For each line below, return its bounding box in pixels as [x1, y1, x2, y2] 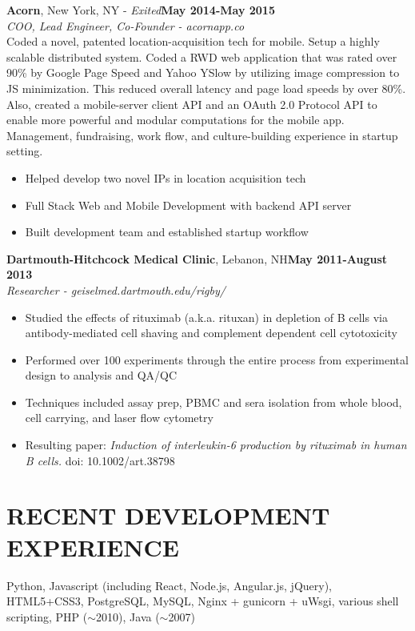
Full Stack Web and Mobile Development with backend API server [25, 196, 352, 213]
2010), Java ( [96, 608, 160, 625]
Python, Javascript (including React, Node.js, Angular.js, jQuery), [6, 577, 333, 593]
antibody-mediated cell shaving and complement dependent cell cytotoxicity [25, 324, 397, 341]
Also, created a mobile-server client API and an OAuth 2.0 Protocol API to [6, 95, 377, 112]
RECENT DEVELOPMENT [6, 499, 330, 532]
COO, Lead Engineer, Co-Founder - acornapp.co [6, 17, 245, 34]
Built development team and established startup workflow [25, 223, 309, 240]
